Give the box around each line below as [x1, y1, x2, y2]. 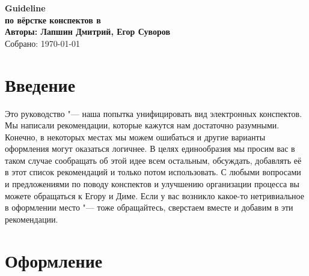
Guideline [5, 2, 46, 14]
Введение [5, 72, 76, 97]
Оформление [5, 248, 103, 272]
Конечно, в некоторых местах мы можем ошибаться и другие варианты [5, 130, 266, 143]
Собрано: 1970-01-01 [5, 37, 81, 49]
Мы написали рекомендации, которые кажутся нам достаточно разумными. [5, 119, 280, 131]
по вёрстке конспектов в [5, 13, 101, 26]
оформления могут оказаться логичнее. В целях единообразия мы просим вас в [5, 142, 295, 155]
